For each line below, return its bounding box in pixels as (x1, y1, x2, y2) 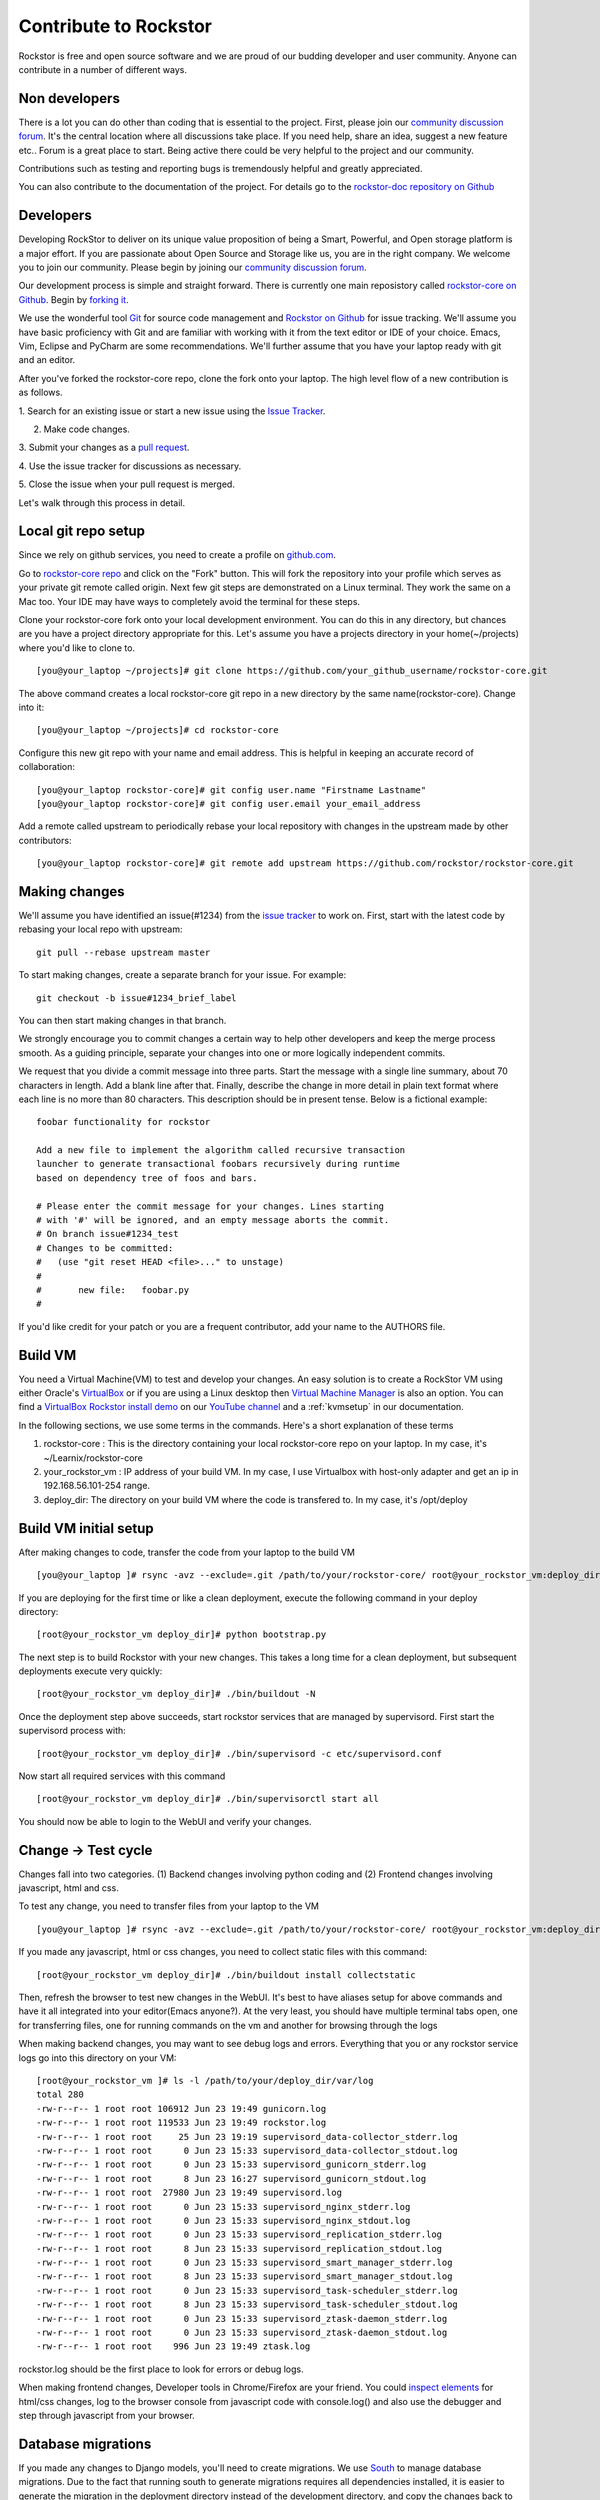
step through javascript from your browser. (18, 2409, 195, 2421)
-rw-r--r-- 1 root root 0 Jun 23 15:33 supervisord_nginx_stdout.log (36, 2215, 411, 2226)
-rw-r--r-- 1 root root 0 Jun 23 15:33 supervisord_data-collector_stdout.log (36, 2145, 459, 2156)
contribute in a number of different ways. (18, 63, 188, 75)
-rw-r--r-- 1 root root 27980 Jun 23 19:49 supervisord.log (36, 2187, 342, 2199)
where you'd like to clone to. (18, 641, 135, 654)
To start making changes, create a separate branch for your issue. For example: (18, 969, 347, 981)
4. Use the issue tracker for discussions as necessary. (18, 460, 242, 472)
